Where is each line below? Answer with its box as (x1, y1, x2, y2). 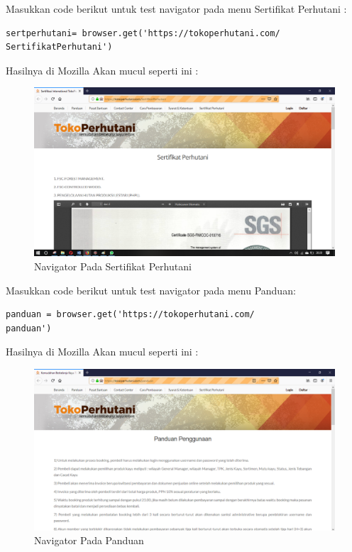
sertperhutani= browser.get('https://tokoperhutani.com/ (6, 28, 280, 38)
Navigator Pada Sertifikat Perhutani (34, 259, 192, 274)
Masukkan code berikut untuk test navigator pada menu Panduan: (6, 282, 296, 297)
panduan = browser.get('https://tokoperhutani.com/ (6, 309, 255, 320)
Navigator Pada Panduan (34, 533, 144, 548)
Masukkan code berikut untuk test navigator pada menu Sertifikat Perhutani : (6, 1, 347, 16)
